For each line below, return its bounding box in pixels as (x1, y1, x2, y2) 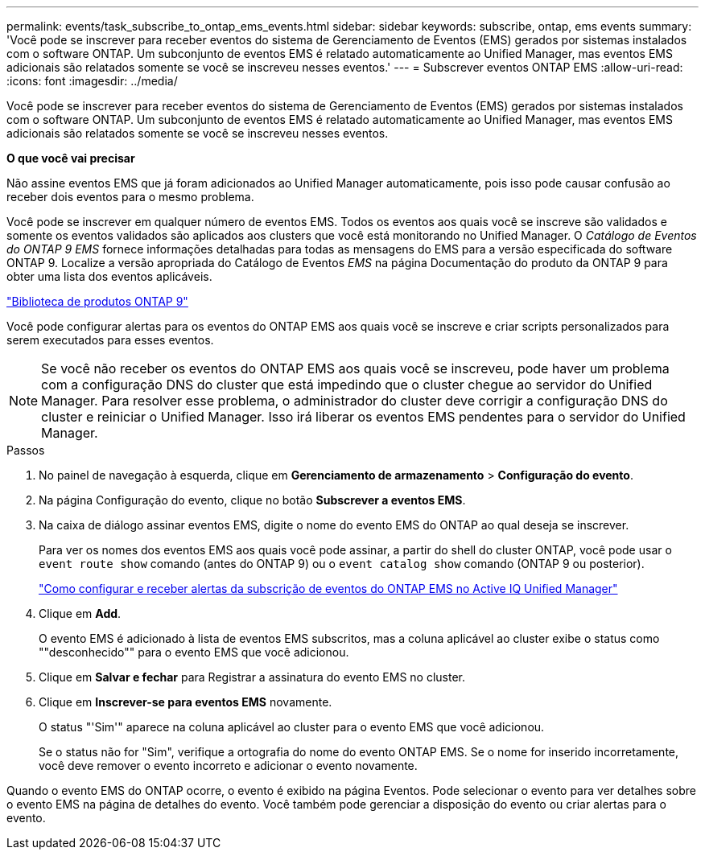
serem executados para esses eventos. (6, 333, 214, 347)
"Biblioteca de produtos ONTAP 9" (6, 294, 188, 308)
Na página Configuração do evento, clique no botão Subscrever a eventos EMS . (39, 493, 466, 507)
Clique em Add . (39, 607, 122, 620)
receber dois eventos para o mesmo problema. (6, 190, 254, 204)
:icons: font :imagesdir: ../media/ (6, 74, 178, 88)
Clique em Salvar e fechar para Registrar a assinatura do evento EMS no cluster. (39, 670, 466, 684)
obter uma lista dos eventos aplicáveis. (6, 270, 212, 283)
